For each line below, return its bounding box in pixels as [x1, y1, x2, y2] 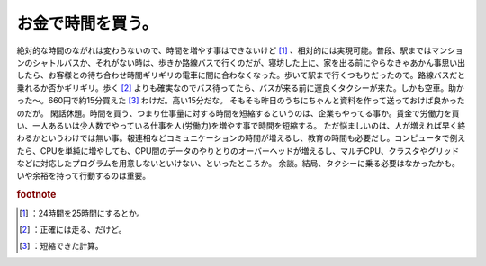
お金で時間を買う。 [16, 13, 158, 33]
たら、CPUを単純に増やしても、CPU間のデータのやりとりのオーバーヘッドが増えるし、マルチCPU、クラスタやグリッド [16, 145, 460, 156]
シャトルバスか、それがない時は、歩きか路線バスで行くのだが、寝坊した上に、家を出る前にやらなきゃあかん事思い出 [31, 57, 466, 67]
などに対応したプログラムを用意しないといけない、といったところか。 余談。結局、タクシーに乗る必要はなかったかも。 [16, 158, 461, 169]
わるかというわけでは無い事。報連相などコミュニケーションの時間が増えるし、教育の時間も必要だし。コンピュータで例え [16, 133, 466, 144]
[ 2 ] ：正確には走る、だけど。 [19, 224, 127, 235]
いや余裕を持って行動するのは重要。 [16, 171, 151, 182]
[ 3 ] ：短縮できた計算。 [19, 241, 103, 252]
